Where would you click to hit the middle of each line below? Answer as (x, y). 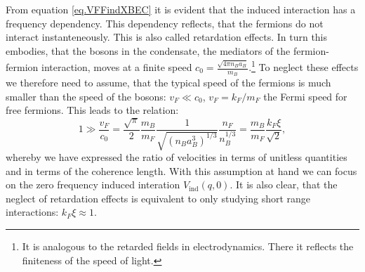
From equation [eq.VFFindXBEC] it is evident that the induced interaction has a (181, 9)
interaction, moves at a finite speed (117, 67)
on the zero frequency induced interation (93, 184)
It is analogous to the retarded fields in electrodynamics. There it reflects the (188, 246)
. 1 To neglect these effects (304, 66)
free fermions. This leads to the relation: (92, 110)
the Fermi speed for (305, 96)
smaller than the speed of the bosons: (86, 96)
